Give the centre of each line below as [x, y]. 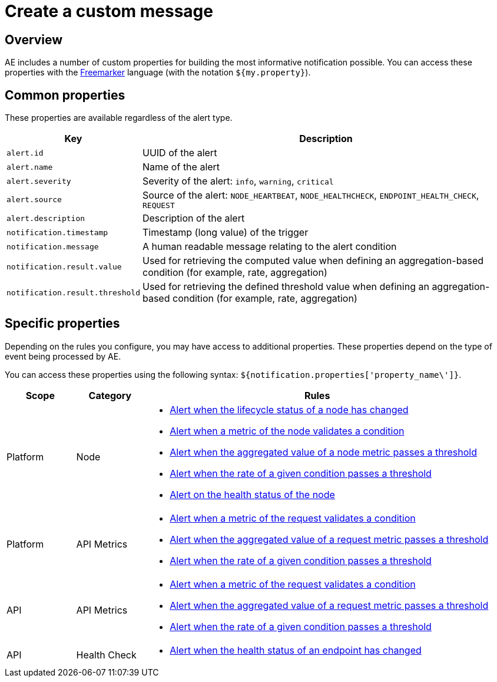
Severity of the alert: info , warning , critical [238, 181]
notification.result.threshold [73, 292]
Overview [34, 39]
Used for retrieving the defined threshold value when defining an [286, 287]
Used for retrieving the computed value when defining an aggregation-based [313, 261]
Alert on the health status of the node [252, 494]
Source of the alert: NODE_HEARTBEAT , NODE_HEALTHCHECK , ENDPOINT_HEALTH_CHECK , [311, 195]
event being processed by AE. [63, 356]
